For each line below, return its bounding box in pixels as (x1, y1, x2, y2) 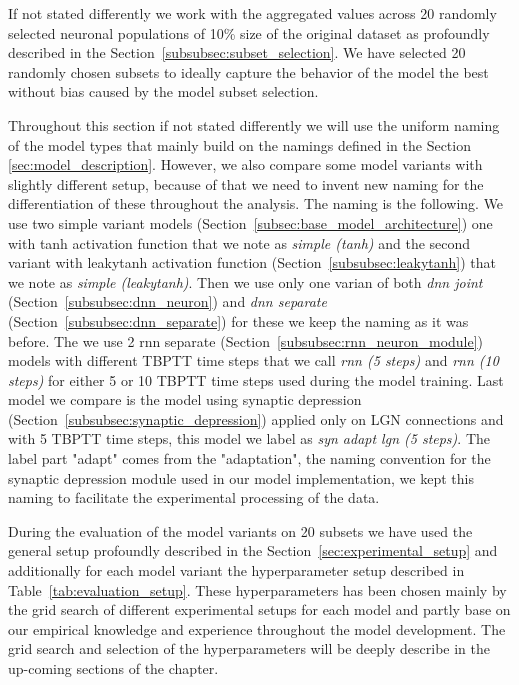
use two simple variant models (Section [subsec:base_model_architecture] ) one (8, 212, 493, 233)
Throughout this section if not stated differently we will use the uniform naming (8, 114, 500, 135)
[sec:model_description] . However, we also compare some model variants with (8, 154, 483, 175)
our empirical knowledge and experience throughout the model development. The (8, 618, 506, 639)
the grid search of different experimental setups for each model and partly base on (8, 599, 511, 620)
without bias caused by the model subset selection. (8, 81, 319, 102)
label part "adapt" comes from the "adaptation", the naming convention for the (8, 448, 491, 469)
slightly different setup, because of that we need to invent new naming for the (8, 173, 484, 194)
